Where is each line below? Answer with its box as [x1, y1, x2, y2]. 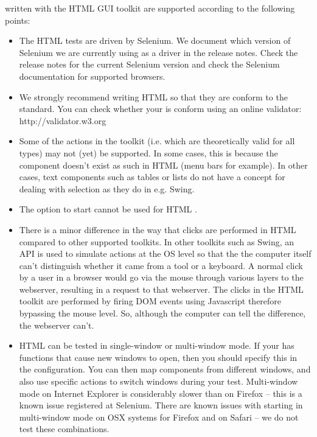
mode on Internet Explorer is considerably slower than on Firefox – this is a [19, 386, 302, 399]
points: [5, 13, 30, 26]
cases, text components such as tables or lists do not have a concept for [19, 170, 285, 183]
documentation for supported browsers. [19, 69, 165, 82]
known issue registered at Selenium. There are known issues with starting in [19, 399, 303, 411]
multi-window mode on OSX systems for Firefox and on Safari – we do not [19, 410, 299, 423]
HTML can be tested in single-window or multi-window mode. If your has [19, 339, 294, 352]
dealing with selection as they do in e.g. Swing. [19, 182, 195, 195]
